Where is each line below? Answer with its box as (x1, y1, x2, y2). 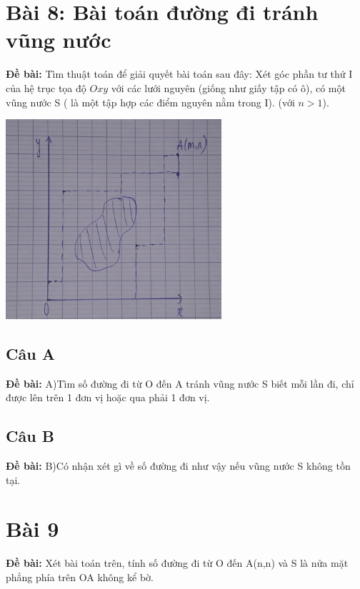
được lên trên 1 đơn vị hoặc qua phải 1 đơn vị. (6, 390, 210, 405)
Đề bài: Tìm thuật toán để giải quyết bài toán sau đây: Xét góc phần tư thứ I (6, 66, 353, 81)
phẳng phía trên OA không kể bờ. (6, 569, 154, 584)
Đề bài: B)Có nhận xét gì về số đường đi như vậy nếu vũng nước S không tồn (6, 458, 351, 473)
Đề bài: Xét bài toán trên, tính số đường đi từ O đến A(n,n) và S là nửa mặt (6, 555, 349, 570)
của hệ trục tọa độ (6, 80, 86, 95)
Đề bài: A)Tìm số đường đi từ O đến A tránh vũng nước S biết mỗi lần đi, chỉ (6, 376, 354, 391)
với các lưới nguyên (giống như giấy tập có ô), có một (111, 80, 346, 95)
